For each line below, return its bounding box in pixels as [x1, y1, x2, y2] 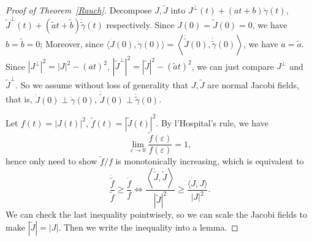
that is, [6, 93, 32, 105]
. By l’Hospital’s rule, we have [156, 116, 268, 129]
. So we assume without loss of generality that [15, 78, 189, 91]
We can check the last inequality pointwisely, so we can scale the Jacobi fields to [6, 208, 308, 221]
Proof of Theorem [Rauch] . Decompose [6, 4, 152, 17]
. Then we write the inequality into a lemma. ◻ [58, 220, 238, 233]
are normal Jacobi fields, [207, 78, 299, 91]
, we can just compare [191, 59, 274, 72]
